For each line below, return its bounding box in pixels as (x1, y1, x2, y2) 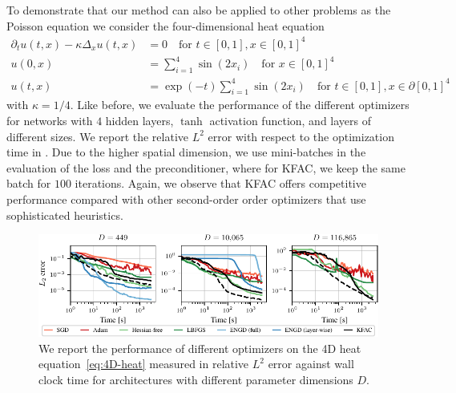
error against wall (268, 355, 354, 372)
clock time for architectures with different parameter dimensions (38, 371, 353, 388)
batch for (6, 175, 51, 192)
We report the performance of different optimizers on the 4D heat (38, 339, 361, 356)
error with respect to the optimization (208, 128, 394, 144)
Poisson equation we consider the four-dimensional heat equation (6, 17, 325, 34)
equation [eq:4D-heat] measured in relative (38, 355, 249, 372)
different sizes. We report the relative (6, 128, 189, 144)
